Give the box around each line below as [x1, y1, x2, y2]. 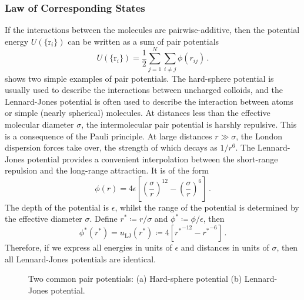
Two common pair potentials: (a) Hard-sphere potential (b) [28, 272, 242, 285]
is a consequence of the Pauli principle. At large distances [5, 129, 212, 142]
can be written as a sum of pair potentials [68, 35, 219, 47]
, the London [236, 129, 283, 142]
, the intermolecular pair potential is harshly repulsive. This [81, 118, 297, 130]
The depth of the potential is [5, 201, 109, 213]
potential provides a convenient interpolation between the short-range [27, 152, 278, 165]
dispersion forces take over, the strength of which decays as [5, 141, 218, 154]
